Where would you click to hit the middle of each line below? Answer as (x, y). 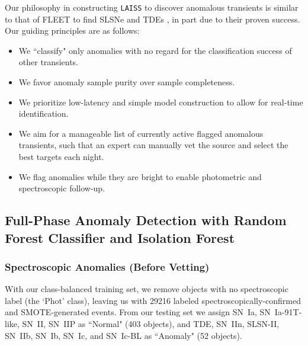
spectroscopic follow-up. (62, 188)
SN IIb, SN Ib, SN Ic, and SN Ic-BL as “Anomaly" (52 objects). (123, 335)
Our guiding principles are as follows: (72, 31)
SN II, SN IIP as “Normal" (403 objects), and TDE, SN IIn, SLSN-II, (151, 323)
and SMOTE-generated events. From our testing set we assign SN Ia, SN (138, 312)
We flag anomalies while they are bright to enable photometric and (140, 176)
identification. (44, 113)
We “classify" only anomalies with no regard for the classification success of (155, 50)
